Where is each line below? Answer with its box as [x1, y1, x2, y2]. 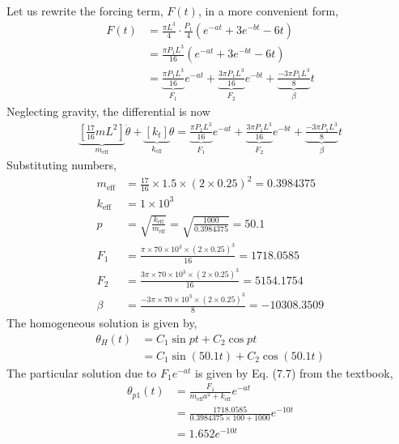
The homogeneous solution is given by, [6, 314, 197, 331]
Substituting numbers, [6, 156, 117, 173]
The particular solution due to [6, 364, 157, 381]
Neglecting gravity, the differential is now [6, 102, 210, 119]
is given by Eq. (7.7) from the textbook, [194, 364, 393, 381]
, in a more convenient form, [197, 2, 339, 19]
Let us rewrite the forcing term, [6, 2, 163, 19]
